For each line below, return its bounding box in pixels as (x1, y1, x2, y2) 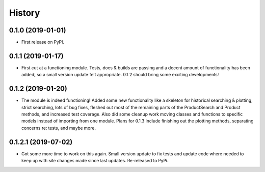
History (9, 7, 40, 18)
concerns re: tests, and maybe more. (21, 125, 96, 131)
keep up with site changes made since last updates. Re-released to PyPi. (21, 158, 169, 164)
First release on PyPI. (21, 39, 65, 45)
